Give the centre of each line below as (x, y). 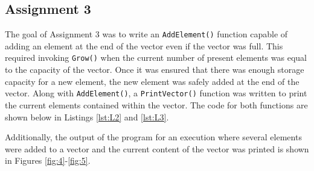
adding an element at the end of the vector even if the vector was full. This (144, 45)
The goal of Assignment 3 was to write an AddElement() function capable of (146, 34)
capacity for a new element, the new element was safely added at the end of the (152, 81)
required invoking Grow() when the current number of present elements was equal (156, 58)
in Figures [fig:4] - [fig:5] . (48, 160)
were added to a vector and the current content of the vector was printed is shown (157, 148)
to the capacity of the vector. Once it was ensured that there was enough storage (155, 70)
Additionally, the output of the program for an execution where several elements (153, 137)
